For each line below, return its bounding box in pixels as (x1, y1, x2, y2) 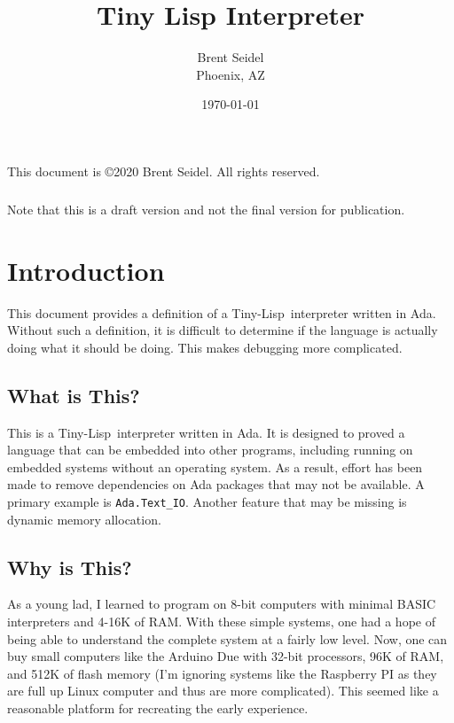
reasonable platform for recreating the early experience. (7, 698, 309, 717)
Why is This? (7, 553, 132, 580)
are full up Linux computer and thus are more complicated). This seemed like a (7, 681, 439, 700)
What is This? (7, 381, 140, 408)
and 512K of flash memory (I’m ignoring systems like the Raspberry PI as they (7, 664, 437, 682)
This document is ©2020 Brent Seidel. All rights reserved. (7, 161, 320, 180)
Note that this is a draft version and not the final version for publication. (7, 199, 405, 218)
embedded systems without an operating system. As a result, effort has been (7, 457, 423, 476)
